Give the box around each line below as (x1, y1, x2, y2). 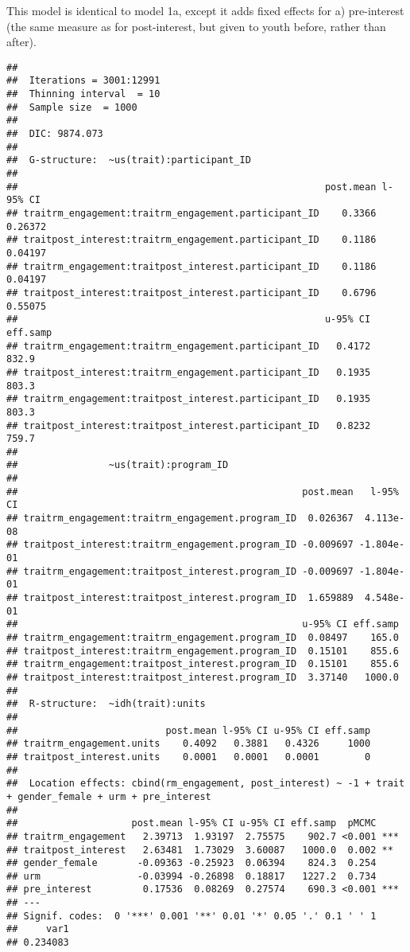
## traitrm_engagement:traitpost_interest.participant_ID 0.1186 (6, 260, 377, 272)
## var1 (6, 923, 69, 935)
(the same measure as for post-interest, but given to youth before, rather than (6, 18, 386, 34)
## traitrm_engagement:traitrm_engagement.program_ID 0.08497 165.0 (6, 632, 399, 643)
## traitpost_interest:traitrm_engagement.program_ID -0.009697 (6, 539, 354, 551)
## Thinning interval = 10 (6, 88, 161, 100)
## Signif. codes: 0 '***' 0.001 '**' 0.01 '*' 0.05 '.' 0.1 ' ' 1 (6, 910, 377, 922)
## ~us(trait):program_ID (6, 459, 229, 471)
